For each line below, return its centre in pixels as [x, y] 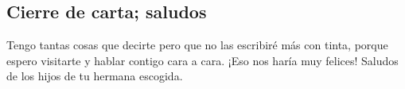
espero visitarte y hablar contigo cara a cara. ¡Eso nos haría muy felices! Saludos [202, 60]
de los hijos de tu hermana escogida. [95, 76]
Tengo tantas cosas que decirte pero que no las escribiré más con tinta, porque [197, 45]
